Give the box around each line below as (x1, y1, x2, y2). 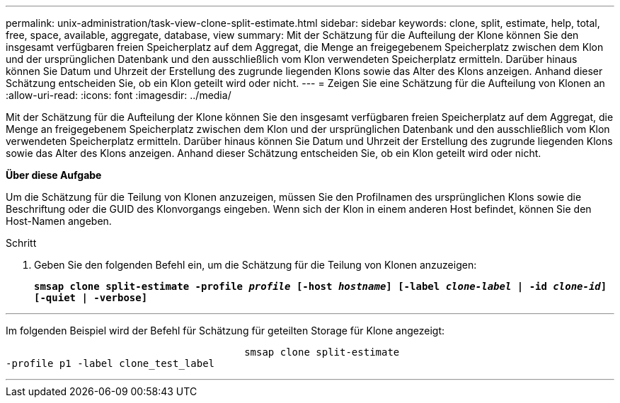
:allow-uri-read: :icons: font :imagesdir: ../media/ (6, 89, 231, 101)
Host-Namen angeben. (6, 215, 112, 227)
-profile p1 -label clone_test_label (6, 358, 215, 369)
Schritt (6, 237, 37, 249)
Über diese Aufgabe (6, 169, 102, 181)
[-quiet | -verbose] (34, 292, 148, 303)
